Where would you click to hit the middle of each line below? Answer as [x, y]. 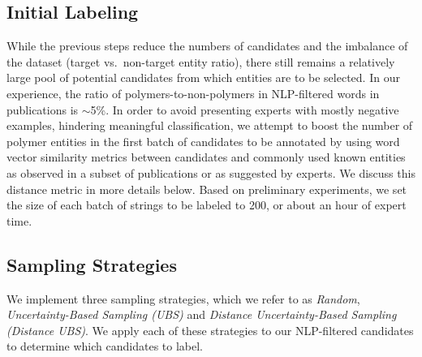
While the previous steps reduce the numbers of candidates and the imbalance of [207, 46]
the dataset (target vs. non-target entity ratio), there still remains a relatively [201, 61]
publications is [43, 109]
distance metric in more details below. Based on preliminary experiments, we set [207, 189]
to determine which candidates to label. [105, 346]
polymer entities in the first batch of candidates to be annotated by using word [203, 141]
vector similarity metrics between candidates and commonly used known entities [206, 157]
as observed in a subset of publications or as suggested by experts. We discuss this [211, 172]
